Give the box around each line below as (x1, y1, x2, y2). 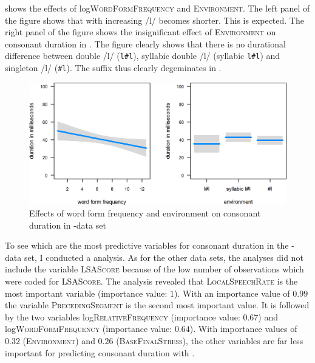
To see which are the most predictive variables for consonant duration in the (5, 239, 289, 252)
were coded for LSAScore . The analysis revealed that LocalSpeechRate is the (5, 275, 298, 288)
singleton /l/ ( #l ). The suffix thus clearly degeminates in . (5, 61, 222, 74)
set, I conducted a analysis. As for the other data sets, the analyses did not (24, 251, 303, 263)
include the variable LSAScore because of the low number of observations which (5, 263, 304, 275)
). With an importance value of (174, 286, 290, 299)
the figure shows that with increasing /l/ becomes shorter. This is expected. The (5, 13, 304, 26)
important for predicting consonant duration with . (5, 346, 195, 359)
